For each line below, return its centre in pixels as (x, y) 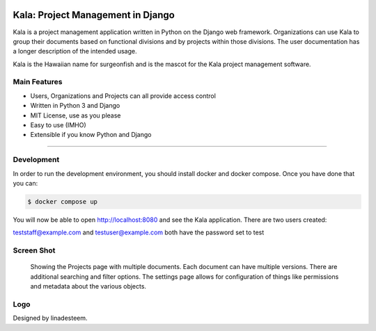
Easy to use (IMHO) (58, 125)
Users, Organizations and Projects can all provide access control (123, 96)
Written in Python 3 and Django (75, 106)
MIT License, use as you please (76, 115)
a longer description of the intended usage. (75, 51)
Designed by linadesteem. (50, 318)
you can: (25, 183)
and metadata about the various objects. (88, 286)
